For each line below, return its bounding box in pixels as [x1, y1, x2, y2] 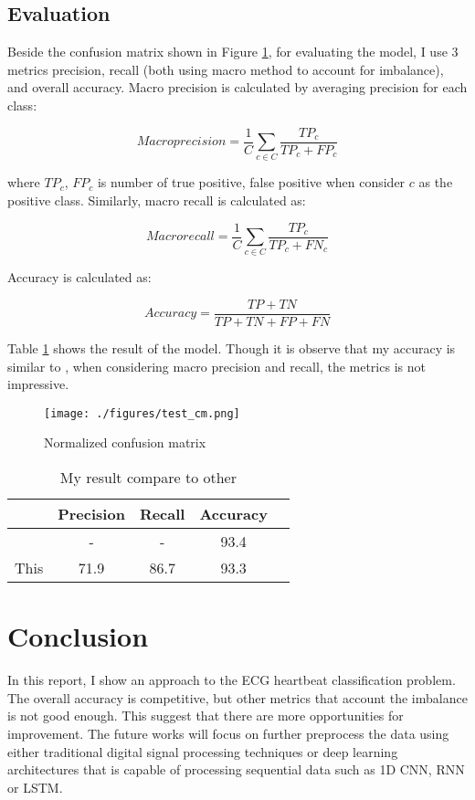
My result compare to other [59, 467, 237, 489]
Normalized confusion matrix [44, 433, 206, 452]
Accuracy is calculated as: [7, 268, 152, 287]
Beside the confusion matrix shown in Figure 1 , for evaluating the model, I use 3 [7, 42, 459, 61]
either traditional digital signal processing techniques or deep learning [7, 742, 398, 761]
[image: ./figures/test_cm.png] [44, 406, 240, 420]
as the [418, 173, 453, 192]
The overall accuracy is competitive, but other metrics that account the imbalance [7, 688, 468, 707]
